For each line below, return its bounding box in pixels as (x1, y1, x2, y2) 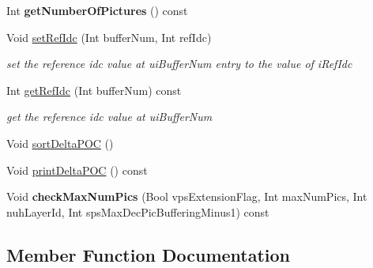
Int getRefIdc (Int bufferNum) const (6, 81, 182, 98)
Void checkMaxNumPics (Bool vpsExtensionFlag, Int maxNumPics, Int (6, 188, 367, 205)
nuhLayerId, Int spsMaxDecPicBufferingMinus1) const (6, 203, 269, 220)
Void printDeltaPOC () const (6, 161, 148, 178)
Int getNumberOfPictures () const (6, 2, 188, 18)
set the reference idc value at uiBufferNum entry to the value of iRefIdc (6, 55, 352, 72)
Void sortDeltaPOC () (6, 134, 114, 151)
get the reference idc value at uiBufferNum (6, 108, 213, 125)
